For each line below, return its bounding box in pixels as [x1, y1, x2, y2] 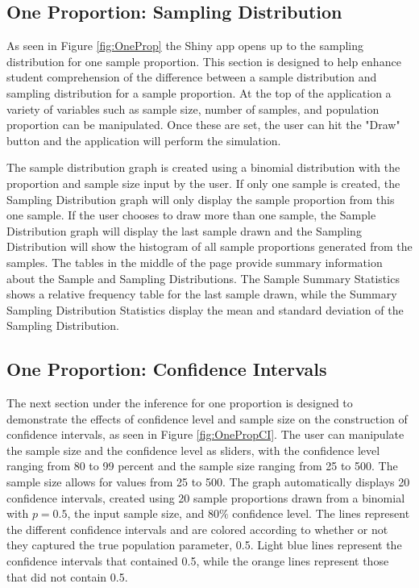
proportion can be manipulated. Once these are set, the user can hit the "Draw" [6, 116, 400, 133]
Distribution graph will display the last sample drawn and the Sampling [6, 222, 362, 239]
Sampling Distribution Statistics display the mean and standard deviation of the [6, 301, 404, 318]
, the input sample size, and [67, 505, 205, 522]
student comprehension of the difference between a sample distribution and [6, 69, 377, 85]
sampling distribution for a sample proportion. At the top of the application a [6, 84, 392, 101]
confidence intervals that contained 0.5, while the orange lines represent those [6, 553, 389, 569]
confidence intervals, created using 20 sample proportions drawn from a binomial [6, 489, 405, 506]
